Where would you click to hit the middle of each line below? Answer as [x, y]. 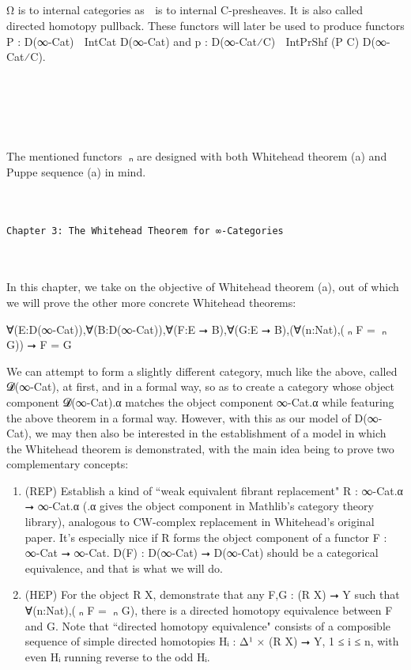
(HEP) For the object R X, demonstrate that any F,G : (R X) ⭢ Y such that [212, 594]
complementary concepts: [68, 464]
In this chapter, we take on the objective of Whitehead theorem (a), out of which [203, 287]
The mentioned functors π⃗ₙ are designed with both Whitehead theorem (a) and [197, 156]
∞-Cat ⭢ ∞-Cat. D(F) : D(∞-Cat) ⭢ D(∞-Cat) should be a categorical [202, 553]
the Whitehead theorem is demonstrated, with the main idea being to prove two [200, 448]
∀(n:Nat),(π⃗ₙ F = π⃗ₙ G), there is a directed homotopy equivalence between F [209, 610]
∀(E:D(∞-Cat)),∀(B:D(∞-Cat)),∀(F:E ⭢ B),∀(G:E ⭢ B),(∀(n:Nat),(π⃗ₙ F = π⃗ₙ [197, 329]
